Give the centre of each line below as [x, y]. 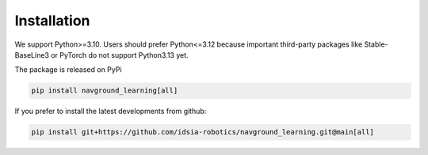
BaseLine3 [32, 55]
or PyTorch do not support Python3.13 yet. [120, 55]
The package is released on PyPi [68, 70]
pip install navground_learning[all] [105, 91]
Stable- [376, 44]
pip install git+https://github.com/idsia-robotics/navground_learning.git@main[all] [203, 132]
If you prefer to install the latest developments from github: [111, 112]
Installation [52, 21]
